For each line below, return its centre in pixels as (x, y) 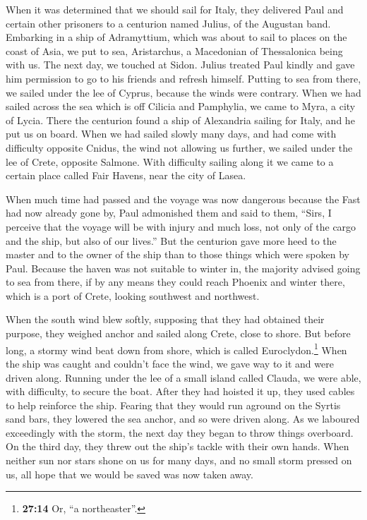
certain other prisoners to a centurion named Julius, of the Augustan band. (168, 23)
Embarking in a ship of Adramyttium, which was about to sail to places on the (176, 37)
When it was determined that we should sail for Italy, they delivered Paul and (175, 9)
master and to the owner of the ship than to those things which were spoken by (178, 254)
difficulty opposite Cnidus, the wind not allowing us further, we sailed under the (179, 147)
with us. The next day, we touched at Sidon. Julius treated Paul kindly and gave (180, 65)
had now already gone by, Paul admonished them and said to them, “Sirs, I (169, 213)
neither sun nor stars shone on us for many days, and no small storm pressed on (179, 460)
